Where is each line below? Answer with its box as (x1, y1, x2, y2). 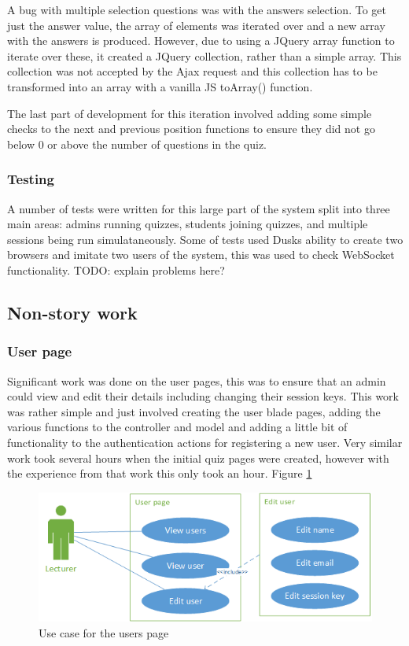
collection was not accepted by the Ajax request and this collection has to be (7, 63, 378, 79)
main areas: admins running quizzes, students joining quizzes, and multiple (7, 216, 368, 232)
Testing (7, 169, 54, 189)
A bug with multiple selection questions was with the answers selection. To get (7, 2, 386, 17)
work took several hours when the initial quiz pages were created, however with (7, 449, 389, 466)
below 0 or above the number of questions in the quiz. (7, 135, 267, 152)
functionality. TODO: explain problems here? (7, 261, 225, 278)
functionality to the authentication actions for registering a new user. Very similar (7, 434, 403, 450)
